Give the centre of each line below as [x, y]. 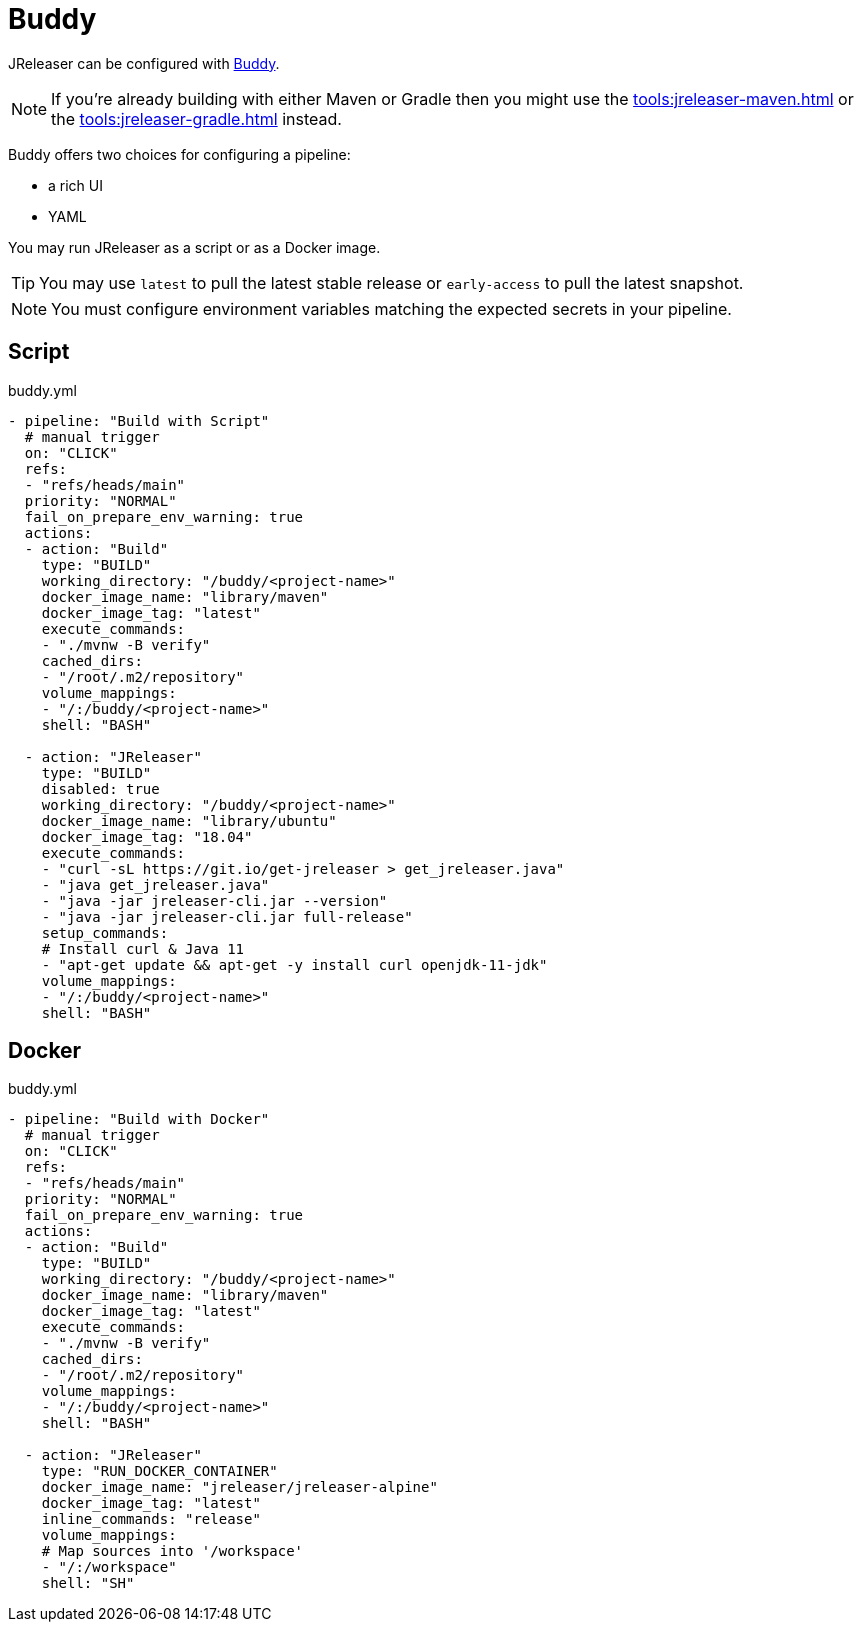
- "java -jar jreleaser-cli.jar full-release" [227, 916]
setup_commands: [105, 932]
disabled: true [100, 788]
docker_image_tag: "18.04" [147, 836]
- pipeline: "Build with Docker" [139, 1119]
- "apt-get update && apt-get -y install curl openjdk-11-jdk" [294, 964]
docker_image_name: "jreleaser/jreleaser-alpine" [239, 1487]
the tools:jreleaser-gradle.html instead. [196, 118]
